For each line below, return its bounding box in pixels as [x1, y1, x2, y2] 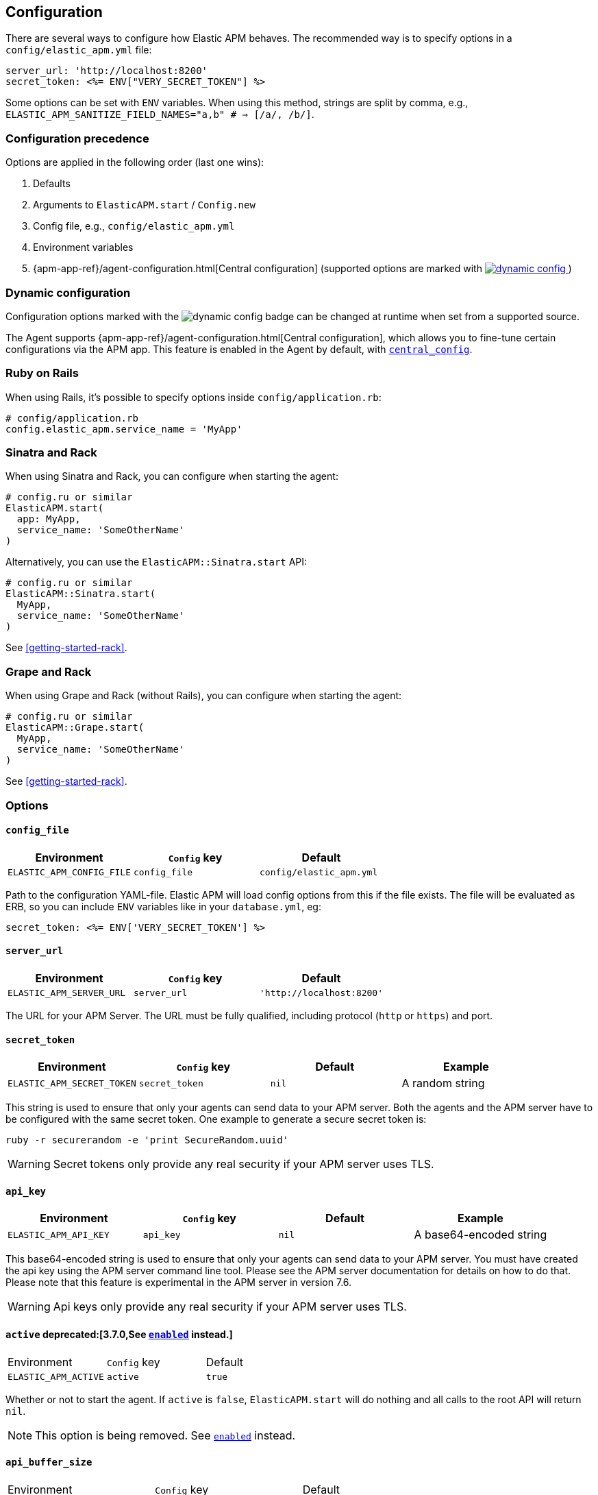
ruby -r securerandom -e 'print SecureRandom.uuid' [5, 1134, 289, 1146]
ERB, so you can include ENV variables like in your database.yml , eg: [5, 900, 321, 912]
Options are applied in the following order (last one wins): [5, 156, 264, 169]
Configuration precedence [5, 131, 149, 145]
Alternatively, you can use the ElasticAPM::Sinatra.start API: [5, 556, 308, 568]
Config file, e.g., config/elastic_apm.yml [33, 220, 235, 232]
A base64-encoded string [414, 1228, 547, 1242]
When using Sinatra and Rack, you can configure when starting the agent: [5, 470, 338, 483]
